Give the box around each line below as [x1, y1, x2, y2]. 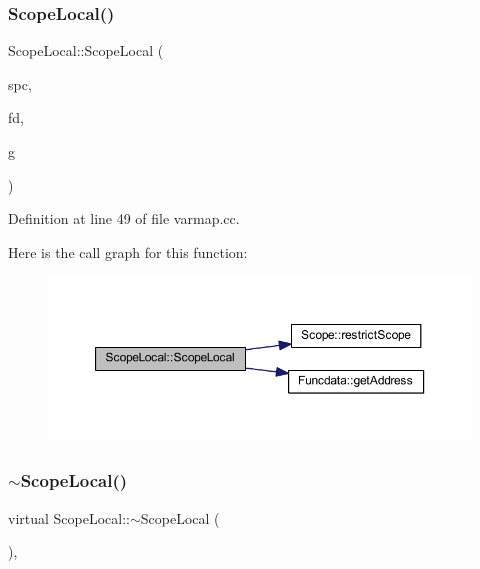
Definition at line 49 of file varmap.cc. [8, 208, 240, 229]
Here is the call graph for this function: [8, 241, 248, 262]
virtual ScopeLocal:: [8, 507, 130, 528]
